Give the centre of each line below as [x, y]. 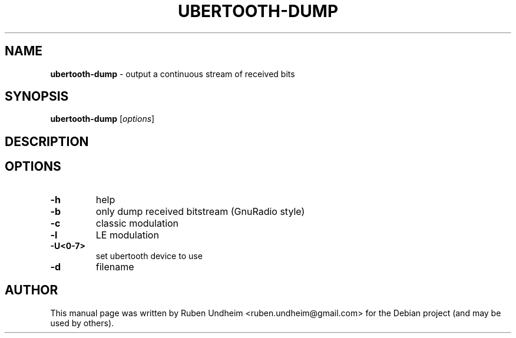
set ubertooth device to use [149, 256]
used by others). [82, 323]
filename [115, 266]
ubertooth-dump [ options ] [102, 119]
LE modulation [127, 235]
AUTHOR [32, 290]
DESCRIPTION [47, 141]
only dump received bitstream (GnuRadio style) [200, 211]
